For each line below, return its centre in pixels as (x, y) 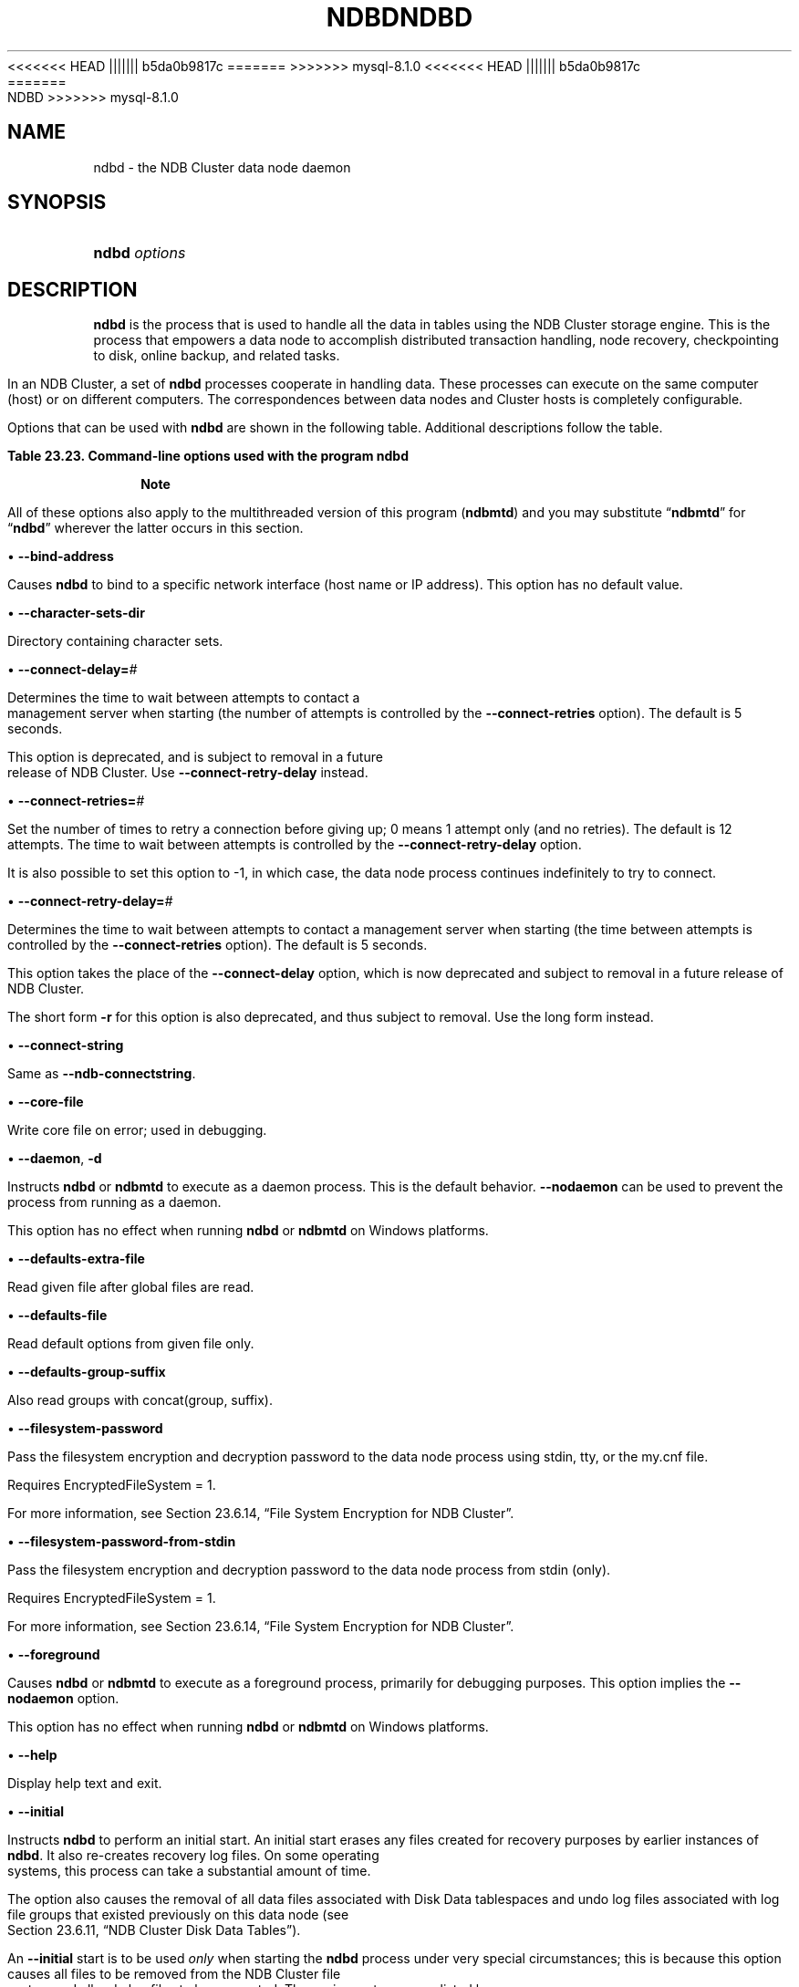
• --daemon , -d (55, 1159)
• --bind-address (61, 557)
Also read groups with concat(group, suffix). (140, 1400)
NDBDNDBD (399, 17)
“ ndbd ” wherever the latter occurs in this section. (156, 528)
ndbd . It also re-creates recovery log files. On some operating (193, 1856)
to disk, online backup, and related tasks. (217, 356)
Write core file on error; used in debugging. (137, 1130)
